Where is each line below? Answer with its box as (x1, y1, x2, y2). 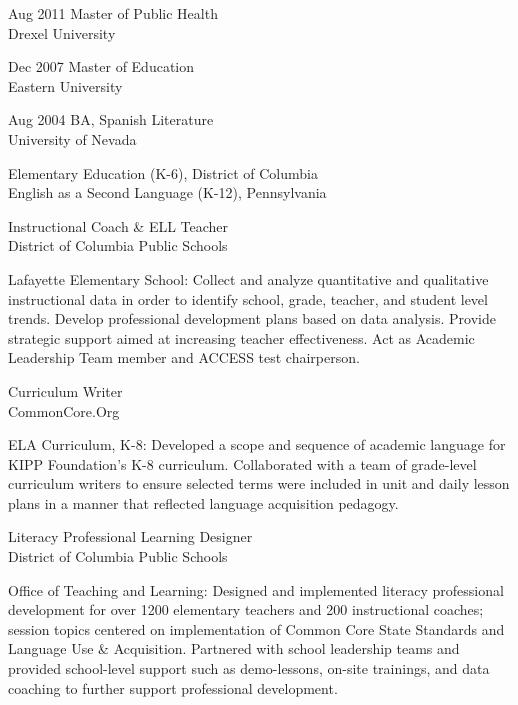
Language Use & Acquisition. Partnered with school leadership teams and (8, 638, 460, 659)
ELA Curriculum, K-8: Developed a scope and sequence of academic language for (8, 434, 506, 455)
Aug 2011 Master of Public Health (8, 3, 218, 23)
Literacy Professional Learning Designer (8, 526, 253, 547)
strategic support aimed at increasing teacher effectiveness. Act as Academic (8, 327, 475, 348)
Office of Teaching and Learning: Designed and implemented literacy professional (8, 579, 504, 600)
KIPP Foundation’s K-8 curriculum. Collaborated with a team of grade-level (8, 453, 477, 474)
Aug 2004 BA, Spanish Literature (8, 109, 214, 130)
